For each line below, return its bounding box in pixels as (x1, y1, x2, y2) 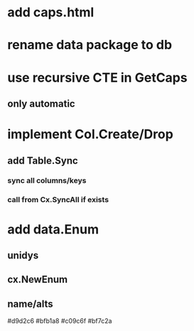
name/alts (7, 298, 53, 310)
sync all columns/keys (7, 176, 87, 186)
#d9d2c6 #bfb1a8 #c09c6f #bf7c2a (7, 317, 112, 325)
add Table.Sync (7, 154, 78, 167)
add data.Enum (7, 221, 99, 237)
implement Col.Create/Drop (7, 126, 174, 142)
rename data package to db (7, 37, 173, 53)
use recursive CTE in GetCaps (7, 69, 188, 85)
